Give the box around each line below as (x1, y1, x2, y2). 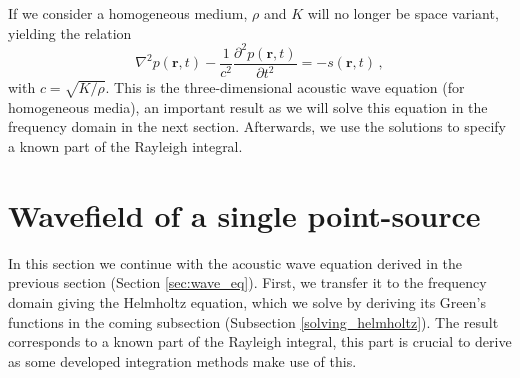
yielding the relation (8, 22, 132, 43)
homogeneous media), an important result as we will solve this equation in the (8, 96, 488, 117)
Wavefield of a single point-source (8, 194, 481, 235)
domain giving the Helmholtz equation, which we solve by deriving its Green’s (8, 291, 486, 312)
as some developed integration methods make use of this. (8, 350, 357, 371)
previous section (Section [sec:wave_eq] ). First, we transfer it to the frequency (8, 272, 487, 293)
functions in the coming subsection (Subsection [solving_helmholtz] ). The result (8, 311, 499, 332)
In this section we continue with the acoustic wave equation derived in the (8, 252, 463, 273)
